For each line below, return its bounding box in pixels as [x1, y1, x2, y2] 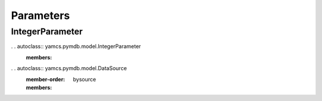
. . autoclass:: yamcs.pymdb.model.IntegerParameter [11, 43, 141, 50]
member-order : [26, 75, 66, 83]
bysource [73, 75, 97, 83]
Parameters [11, 9, 70, 22]
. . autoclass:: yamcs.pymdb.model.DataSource [11, 65, 128, 72]
